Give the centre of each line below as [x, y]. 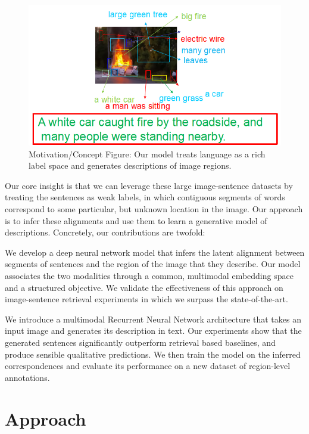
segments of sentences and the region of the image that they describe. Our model [153, 264]
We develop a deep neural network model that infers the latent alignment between [155, 252]
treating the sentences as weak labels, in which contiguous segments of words [145, 197]
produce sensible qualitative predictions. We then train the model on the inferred [153, 354]
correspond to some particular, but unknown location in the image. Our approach [154, 209]
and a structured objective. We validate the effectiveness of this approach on [144, 287]
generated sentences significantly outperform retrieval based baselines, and [140, 342]
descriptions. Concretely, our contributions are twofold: [105, 232]
